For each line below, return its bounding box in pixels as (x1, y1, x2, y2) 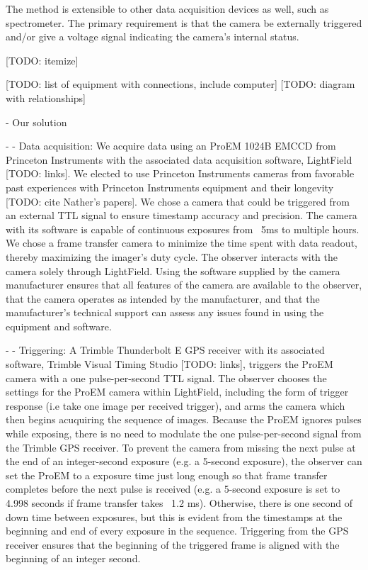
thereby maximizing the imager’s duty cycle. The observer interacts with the (6, 249, 338, 264)
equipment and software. (6, 318, 112, 333)
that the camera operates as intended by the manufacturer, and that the (6, 291, 320, 306)
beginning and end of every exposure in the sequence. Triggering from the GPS (6, 523, 349, 538)
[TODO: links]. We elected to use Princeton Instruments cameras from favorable (6, 166, 355, 181)
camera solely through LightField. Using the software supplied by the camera (6, 263, 340, 278)
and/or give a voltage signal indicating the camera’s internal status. (6, 29, 299, 44)
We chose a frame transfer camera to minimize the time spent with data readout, (6, 235, 357, 250)
